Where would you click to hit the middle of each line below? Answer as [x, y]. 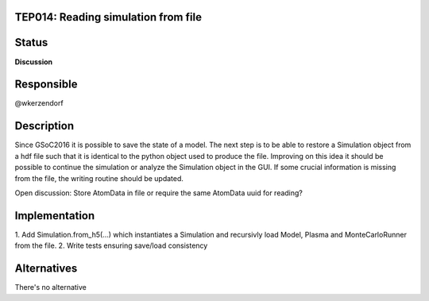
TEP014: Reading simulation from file [108, 17]
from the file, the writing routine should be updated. [99, 178]
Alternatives [46, 269]
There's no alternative [51, 287]
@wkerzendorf [39, 103]
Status [31, 42]
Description [44, 126]
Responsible [46, 85]
